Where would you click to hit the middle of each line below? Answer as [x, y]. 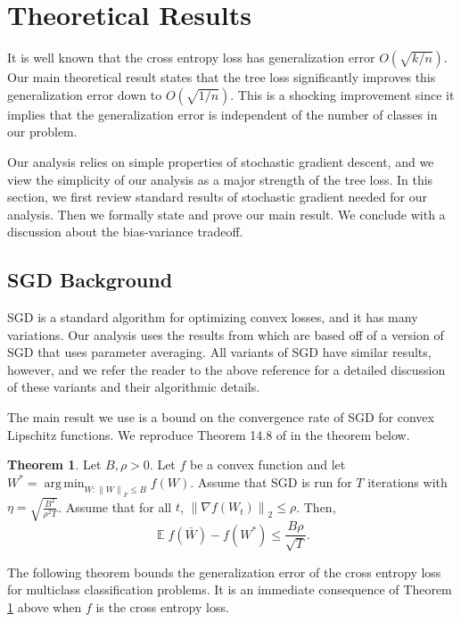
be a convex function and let [268, 464]
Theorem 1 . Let [54, 464]
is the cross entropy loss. [162, 606]
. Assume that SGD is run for [271, 481]
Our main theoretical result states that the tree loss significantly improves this [222, 77]
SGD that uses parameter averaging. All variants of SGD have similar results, [219, 352]
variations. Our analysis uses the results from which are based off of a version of [226, 334]
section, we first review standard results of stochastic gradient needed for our [217, 197]
